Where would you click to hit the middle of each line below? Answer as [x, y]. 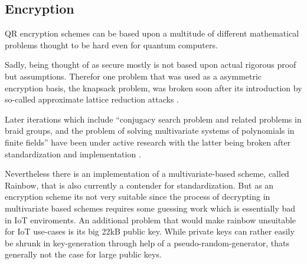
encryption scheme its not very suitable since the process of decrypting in [138, 197]
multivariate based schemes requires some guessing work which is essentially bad [150, 208]
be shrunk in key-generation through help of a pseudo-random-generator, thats [147, 242]
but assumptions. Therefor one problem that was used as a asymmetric [133, 76]
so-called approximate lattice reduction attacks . [92, 99]
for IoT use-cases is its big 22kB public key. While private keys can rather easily [150, 231]
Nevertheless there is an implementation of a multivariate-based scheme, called [147, 174]
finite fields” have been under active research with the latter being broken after [148, 142]
